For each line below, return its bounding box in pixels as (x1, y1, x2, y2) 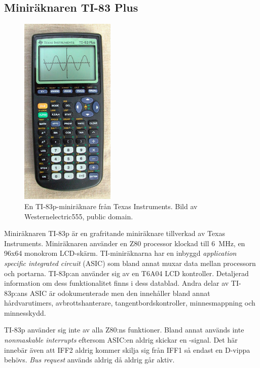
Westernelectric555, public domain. (24, 211, 133, 221)
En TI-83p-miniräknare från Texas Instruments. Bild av (24, 200, 198, 211)
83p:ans (4, 287, 27, 298)
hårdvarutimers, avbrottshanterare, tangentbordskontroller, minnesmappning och (4, 297, 255, 308)
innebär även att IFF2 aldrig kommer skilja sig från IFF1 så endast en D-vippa (4, 344, 250, 355)
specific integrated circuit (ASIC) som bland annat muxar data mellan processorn (4, 257, 256, 268)
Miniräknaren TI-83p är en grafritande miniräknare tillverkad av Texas (4, 228, 226, 239)
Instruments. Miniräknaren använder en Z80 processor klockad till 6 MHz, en (4, 238, 245, 248)
